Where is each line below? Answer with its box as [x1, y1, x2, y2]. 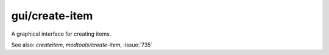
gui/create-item [11, 9, 93, 22]
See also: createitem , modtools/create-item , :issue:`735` [11, 41, 153, 48]
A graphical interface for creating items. [11, 30, 111, 37]
